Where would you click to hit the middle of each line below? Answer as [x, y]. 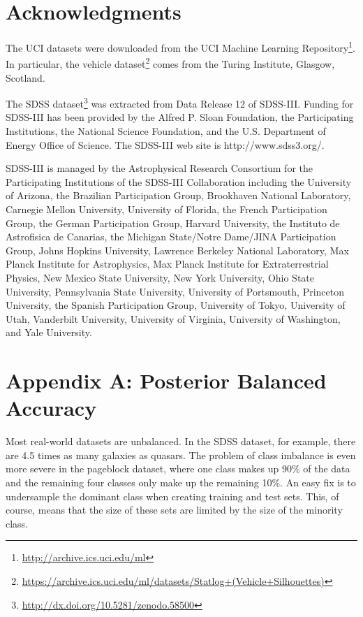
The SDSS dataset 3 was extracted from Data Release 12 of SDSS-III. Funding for [180, 102]
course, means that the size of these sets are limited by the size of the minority [174, 510]
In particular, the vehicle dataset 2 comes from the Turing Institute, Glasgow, [170, 63]
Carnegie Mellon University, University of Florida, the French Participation [166, 209]
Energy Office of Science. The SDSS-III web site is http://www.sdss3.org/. [165, 144]
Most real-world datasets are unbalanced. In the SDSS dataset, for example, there [181, 441]
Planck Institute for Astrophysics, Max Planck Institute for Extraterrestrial [167, 264]
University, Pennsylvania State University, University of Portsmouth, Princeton [175, 291]
